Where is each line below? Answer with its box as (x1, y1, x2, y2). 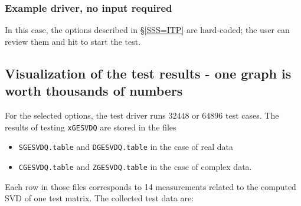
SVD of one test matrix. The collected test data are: (5, 192, 194, 204)
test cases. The (225, 109, 279, 121)
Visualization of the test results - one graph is (5, 64, 292, 82)
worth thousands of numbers (5, 81, 183, 100)
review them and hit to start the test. (5, 35, 141, 47)
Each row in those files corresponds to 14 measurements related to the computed (5, 180, 296, 192)
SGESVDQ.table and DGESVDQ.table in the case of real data (18, 140, 234, 153)
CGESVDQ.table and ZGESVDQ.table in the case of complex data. (18, 160, 252, 172)
